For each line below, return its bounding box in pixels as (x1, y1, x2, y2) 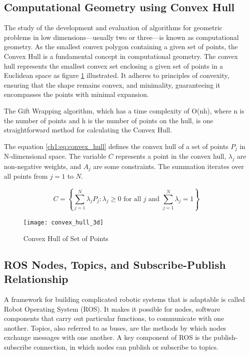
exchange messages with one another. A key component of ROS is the (4, 332, 212, 342)
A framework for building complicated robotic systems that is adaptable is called (4, 294, 245, 304)
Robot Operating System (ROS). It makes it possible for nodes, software (4, 303, 220, 314)
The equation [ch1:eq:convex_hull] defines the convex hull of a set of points (4, 141, 229, 151)
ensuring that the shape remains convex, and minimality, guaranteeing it (4, 79, 220, 90)
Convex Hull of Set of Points (23, 233, 108, 243)
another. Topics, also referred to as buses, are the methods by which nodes (4, 322, 226, 333)
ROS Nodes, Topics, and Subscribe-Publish (4, 257, 226, 272)
